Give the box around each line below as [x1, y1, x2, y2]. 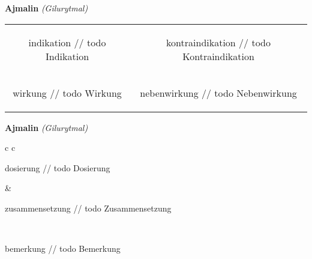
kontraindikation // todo [166, 35, 271, 49]
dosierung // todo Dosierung [5, 161, 110, 174]
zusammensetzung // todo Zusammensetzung [5, 201, 172, 214]
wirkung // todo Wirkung [13, 85, 122, 100]
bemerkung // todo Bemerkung [5, 242, 121, 255]
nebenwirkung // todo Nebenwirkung [140, 85, 297, 100]
